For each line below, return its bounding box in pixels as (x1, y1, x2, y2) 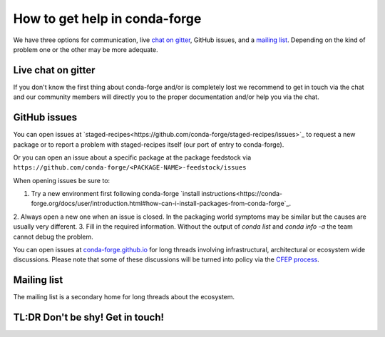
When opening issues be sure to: (13, 176, 111, 185)
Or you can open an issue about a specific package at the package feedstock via (13, 153, 252, 162)
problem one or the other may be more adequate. (13, 45, 158, 53)
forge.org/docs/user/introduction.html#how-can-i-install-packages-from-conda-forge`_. (31, 199, 292, 208)
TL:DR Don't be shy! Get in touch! (13, 311, 164, 323)
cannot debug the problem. (13, 232, 93, 241)
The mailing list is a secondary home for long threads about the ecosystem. (13, 293, 235, 301)
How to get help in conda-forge (13, 11, 202, 26)
